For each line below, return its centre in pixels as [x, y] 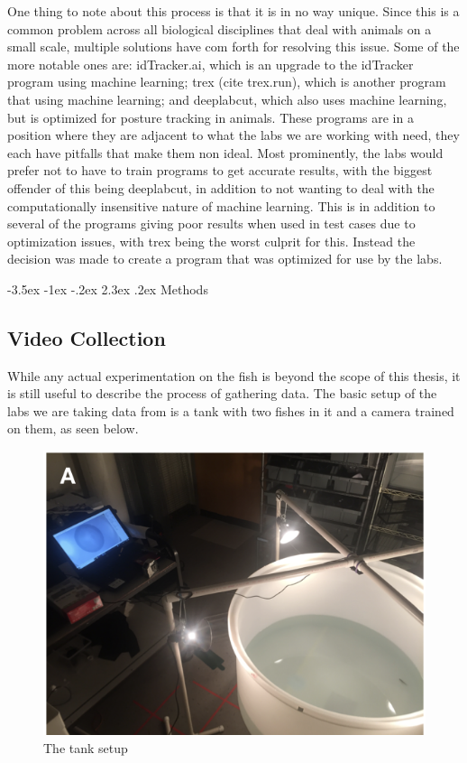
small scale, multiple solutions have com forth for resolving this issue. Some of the [233, 47]
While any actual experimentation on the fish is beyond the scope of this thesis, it [234, 375]
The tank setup [86, 747]
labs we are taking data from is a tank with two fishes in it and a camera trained [231, 410]
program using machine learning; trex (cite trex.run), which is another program [227, 82]
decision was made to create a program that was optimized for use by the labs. [225, 259]
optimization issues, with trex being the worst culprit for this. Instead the [211, 241]
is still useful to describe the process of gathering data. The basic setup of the [222, 393]
